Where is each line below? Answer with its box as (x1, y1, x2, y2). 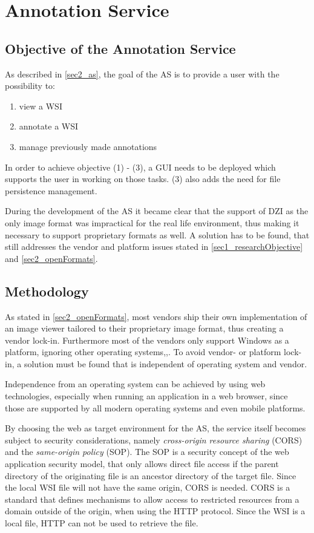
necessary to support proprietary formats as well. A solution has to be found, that (5, 228, 310, 241)
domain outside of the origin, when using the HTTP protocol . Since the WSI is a (5, 505, 306, 517)
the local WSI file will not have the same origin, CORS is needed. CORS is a (5, 481, 290, 494)
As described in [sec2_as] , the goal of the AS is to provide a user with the (5, 67, 280, 80)
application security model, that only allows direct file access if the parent (5, 457, 279, 470)
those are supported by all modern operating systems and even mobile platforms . (5, 401, 306, 414)
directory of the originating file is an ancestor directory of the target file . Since (5, 469, 296, 482)
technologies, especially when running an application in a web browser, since (5, 390, 288, 402)
